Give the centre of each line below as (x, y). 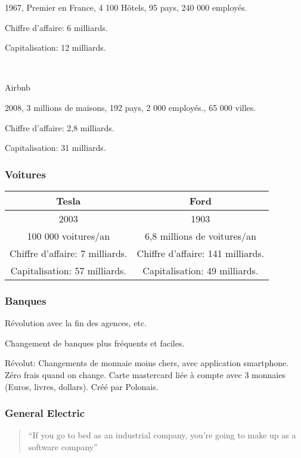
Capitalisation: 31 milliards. (55, 148)
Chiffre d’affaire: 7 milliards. (69, 253)
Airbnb (18, 87)
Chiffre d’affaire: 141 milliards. (201, 253)
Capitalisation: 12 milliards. (55, 47)
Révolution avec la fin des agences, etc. (76, 323)
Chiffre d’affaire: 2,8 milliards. (60, 127)
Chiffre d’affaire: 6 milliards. (56, 27)
